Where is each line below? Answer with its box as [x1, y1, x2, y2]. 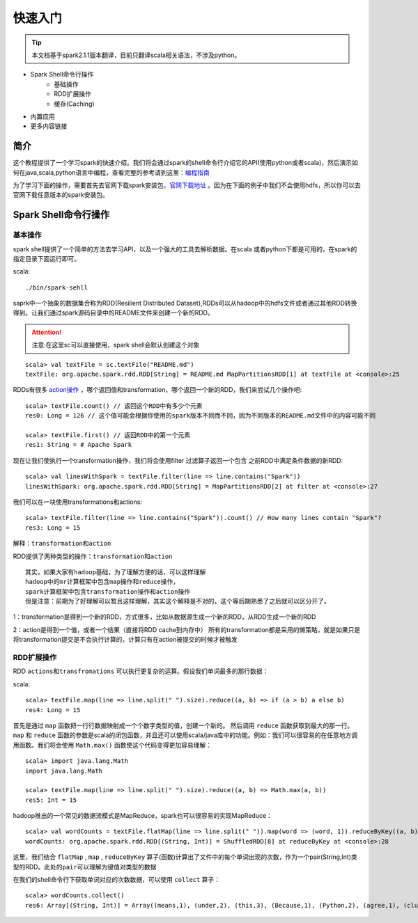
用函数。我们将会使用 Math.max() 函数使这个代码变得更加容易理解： [13, 741, 212, 749]
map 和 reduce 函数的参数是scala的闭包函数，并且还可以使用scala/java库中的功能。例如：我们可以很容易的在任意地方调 [13, 731, 358, 739]
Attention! [31, 328, 62, 336]
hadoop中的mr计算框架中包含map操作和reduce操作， [25, 578, 180, 586]
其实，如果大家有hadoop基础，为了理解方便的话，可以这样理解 [25, 568, 206, 576]
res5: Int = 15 [25, 796, 77, 804]
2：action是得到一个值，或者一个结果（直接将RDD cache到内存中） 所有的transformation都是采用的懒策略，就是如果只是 [13, 625, 361, 633]
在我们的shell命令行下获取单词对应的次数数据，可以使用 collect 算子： [13, 876, 221, 884]
